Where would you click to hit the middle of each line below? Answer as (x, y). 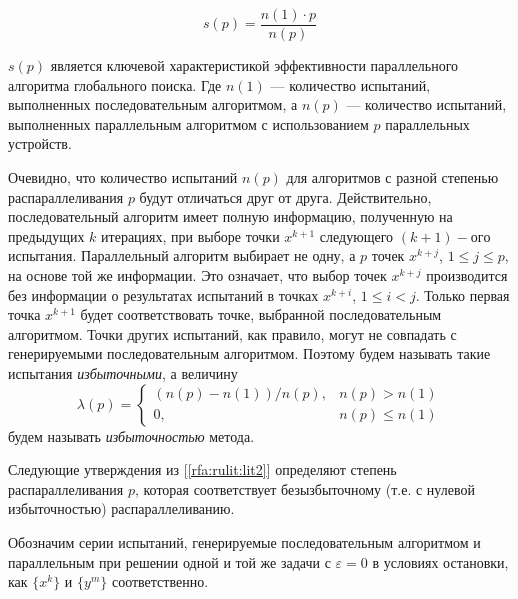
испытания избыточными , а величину (123, 372)
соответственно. (160, 581)
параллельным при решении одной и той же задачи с (169, 561)
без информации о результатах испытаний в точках (163, 294)
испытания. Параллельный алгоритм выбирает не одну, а (182, 255)
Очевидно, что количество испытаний (123, 177)
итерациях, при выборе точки (190, 235)
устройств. (40, 143)
